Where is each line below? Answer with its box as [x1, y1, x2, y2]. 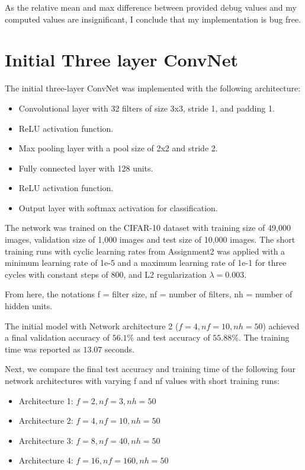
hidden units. [5, 300, 53, 312]
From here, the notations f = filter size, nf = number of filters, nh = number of [5, 288, 293, 300]
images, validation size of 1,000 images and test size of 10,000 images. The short [5, 233, 296, 246]
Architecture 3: [18, 434, 73, 446]
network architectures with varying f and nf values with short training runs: [5, 374, 280, 386]
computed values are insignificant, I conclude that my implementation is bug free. [5, 12, 301, 25]
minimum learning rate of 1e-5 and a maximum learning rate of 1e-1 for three [5, 256, 287, 269]
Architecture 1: [18, 394, 73, 407]
